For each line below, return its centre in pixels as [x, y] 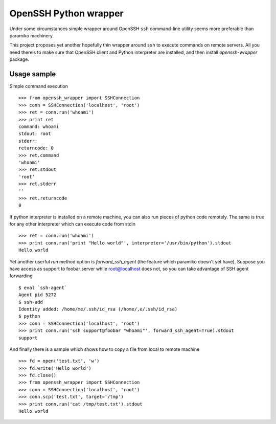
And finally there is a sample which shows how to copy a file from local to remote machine [105, 349]
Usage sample [33, 74]
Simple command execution [39, 86]
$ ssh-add [31, 302]
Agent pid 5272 [38, 295]
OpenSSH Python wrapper [66, 13]
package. [19, 59]
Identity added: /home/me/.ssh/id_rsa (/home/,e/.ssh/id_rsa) [98, 309]
